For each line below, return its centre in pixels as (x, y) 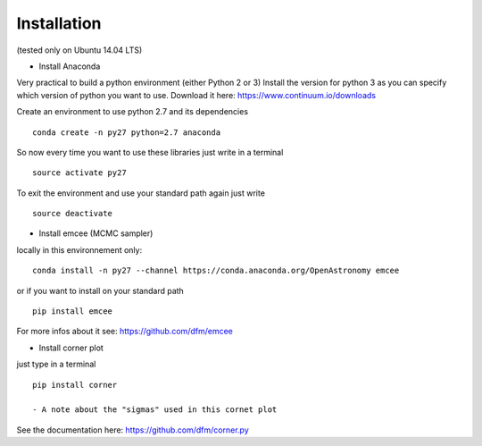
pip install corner (75, 385)
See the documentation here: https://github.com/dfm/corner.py (133, 430)
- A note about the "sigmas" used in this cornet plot (155, 410)
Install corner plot (71, 348)
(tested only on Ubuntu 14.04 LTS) (79, 50)
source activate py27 (79, 173)
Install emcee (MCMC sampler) (96, 233)
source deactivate (73, 214)
